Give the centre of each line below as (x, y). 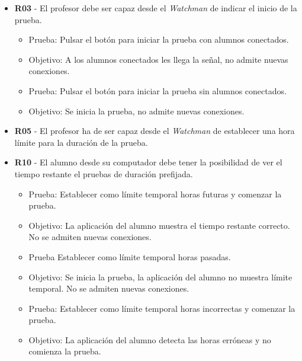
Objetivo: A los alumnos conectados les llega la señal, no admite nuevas (158, 59)
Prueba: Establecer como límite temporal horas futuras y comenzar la (155, 194)
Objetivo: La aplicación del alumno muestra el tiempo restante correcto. (159, 225)
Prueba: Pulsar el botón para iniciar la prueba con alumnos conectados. (159, 39)
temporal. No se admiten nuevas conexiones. (109, 288)
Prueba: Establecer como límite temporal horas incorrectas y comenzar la (162, 308)
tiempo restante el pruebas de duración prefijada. (104, 173)
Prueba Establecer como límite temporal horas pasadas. (130, 256)
